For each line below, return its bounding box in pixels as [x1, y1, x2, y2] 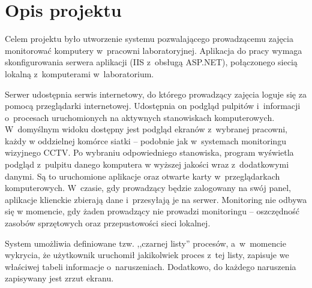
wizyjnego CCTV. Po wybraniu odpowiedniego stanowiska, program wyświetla [5, 146, 294, 159]
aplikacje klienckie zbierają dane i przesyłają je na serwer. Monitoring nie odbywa [5, 193, 307, 205]
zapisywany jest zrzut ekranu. [5, 272, 114, 284]
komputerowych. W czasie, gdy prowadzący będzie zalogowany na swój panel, [5, 181, 291, 194]
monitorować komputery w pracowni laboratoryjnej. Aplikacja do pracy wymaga [5, 44, 302, 56]
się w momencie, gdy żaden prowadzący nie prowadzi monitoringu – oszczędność [5, 205, 300, 217]
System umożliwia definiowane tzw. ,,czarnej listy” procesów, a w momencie [5, 237, 286, 249]
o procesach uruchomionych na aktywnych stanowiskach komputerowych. [5, 111, 275, 123]
